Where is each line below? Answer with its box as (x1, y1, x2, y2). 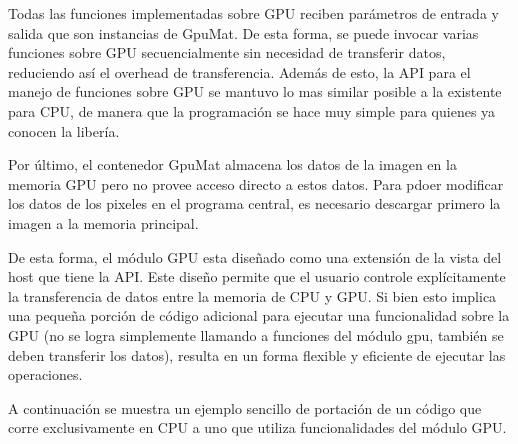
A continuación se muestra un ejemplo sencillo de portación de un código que (8, 397, 482, 418)
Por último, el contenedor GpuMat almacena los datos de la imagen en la (8, 154, 457, 175)
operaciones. (8, 364, 83, 385)
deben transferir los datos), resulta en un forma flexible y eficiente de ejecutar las (8, 344, 506, 365)
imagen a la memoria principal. (8, 212, 199, 233)
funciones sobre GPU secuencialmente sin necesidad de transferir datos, (8, 42, 446, 63)
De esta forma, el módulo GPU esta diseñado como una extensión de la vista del (8, 246, 502, 267)
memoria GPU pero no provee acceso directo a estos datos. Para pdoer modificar (8, 173, 504, 194)
